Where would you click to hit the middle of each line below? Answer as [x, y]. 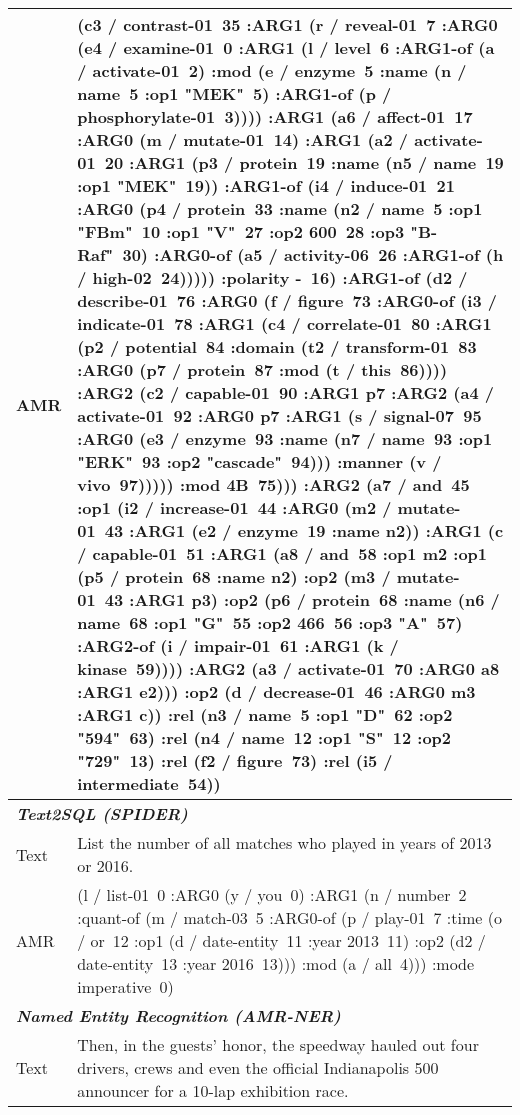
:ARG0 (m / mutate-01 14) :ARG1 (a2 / [243, 139]
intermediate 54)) [149, 783]
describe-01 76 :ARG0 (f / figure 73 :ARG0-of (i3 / [287, 300]
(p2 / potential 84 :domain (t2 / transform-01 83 [277, 346]
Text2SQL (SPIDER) [102, 813]
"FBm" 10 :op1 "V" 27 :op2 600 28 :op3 [241, 231]
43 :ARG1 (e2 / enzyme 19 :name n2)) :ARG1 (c [304, 530]
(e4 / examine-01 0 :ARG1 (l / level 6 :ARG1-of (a [286, 47]
